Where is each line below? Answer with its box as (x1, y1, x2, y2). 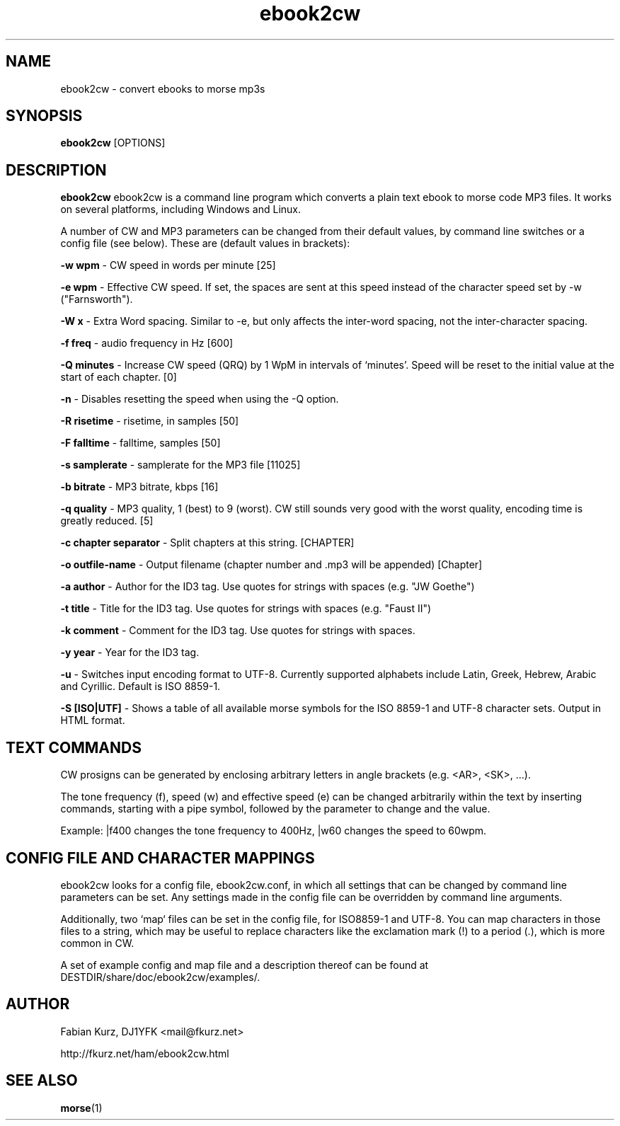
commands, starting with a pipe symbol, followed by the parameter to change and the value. (60, 803, 490, 815)
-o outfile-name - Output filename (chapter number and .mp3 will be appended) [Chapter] (60, 558, 483, 571)
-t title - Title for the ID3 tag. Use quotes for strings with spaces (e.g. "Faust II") (60, 602, 432, 615)
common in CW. (60, 936, 134, 949)
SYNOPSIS (6, 107, 83, 125)
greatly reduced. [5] (60, 515, 154, 527)
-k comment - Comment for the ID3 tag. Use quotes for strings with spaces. (60, 624, 415, 637)
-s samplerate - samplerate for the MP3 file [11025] (60, 459, 301, 471)
